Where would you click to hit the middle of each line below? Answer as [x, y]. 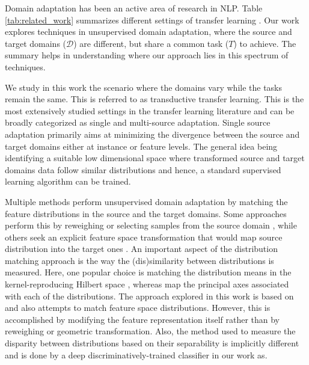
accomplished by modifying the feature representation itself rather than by [142, 319]
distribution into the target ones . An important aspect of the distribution [141, 249]
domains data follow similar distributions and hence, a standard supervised [143, 169]
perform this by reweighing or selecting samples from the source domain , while [151, 225]
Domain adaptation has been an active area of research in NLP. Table [134, 8]
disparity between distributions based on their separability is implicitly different [152, 343]
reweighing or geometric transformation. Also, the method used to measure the [150, 331]
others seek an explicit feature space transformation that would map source [144, 237]
